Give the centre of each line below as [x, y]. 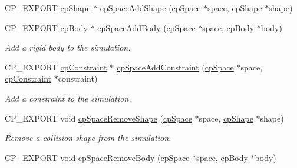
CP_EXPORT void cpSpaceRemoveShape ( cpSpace [98, 118]
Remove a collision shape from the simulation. [88, 138]
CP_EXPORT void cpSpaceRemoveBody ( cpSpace [97, 157]
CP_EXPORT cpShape [48, 8]
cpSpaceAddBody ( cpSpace [146, 27]
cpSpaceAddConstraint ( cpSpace [175, 67]
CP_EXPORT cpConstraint [56, 67]
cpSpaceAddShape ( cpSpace [150, 8]
